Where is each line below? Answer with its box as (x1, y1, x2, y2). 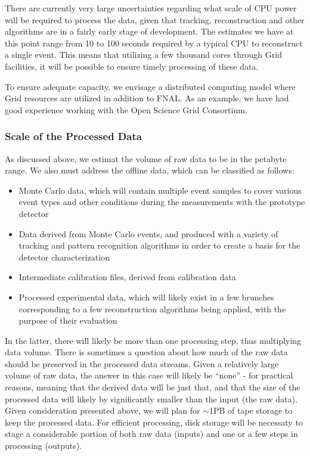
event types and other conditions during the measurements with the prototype (18, 196, 305, 208)
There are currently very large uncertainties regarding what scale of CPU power (5, 2, 297, 14)
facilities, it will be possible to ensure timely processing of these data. (5, 60, 259, 72)
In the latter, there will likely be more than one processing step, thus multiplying (5, 334, 302, 346)
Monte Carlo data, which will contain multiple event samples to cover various (18, 184, 302, 196)
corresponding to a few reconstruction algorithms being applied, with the (18, 302, 286, 315)
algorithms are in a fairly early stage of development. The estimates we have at (5, 25, 294, 38)
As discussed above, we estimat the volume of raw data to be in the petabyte (5, 152, 287, 165)
